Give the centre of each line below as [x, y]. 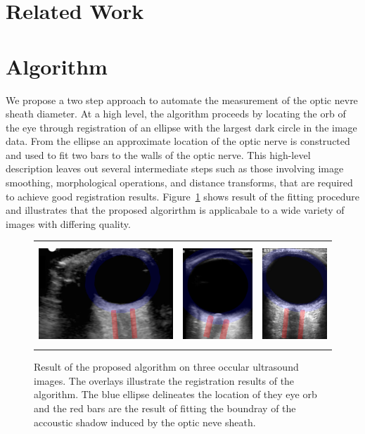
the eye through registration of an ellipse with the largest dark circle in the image [181, 127]
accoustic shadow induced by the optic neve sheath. [145, 422]
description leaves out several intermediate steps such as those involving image [175, 168]
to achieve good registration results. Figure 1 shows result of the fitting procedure [182, 196]
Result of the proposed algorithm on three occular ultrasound [166, 367]
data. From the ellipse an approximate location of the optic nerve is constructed [178, 141]
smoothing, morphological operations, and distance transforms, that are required [179, 183]
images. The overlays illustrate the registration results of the [164, 380]
